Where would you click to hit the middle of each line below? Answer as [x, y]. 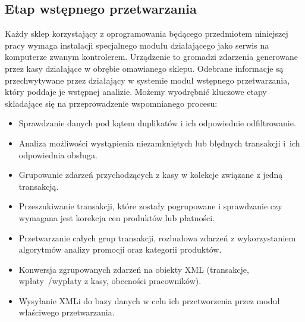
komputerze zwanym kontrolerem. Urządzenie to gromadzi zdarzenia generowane [151, 57]
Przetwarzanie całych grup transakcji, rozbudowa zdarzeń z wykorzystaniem [157, 237]
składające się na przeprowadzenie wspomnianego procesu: [111, 103]
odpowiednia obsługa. [58, 154]
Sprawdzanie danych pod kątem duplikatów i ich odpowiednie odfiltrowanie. [157, 123]
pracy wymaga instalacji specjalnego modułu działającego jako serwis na [137, 45]
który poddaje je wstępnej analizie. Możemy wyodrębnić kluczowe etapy [136, 92]
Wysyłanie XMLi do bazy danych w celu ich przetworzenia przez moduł [149, 300]
